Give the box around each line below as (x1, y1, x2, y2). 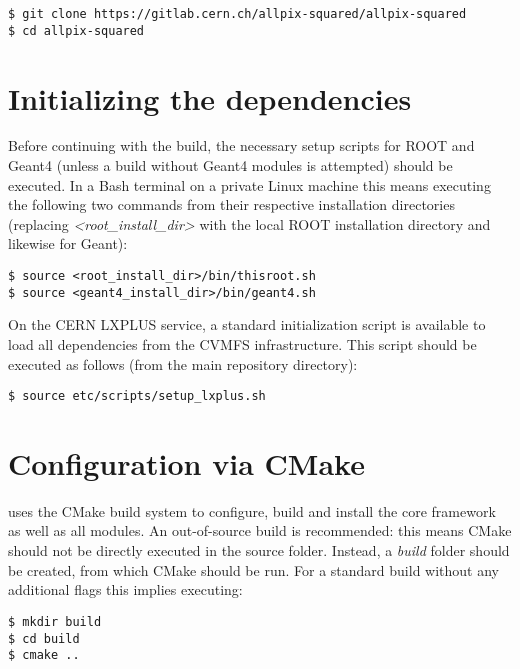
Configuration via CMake (8, 442, 365, 483)
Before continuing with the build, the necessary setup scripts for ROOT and (8, 135, 475, 156)
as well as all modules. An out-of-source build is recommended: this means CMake (8, 520, 512, 541)
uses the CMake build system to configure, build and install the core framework (8, 500, 496, 521)
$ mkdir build (8, 614, 102, 629)
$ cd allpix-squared (8, 23, 145, 38)
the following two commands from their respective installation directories (8, 194, 455, 215)
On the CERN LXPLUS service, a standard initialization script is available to (8, 314, 486, 335)
